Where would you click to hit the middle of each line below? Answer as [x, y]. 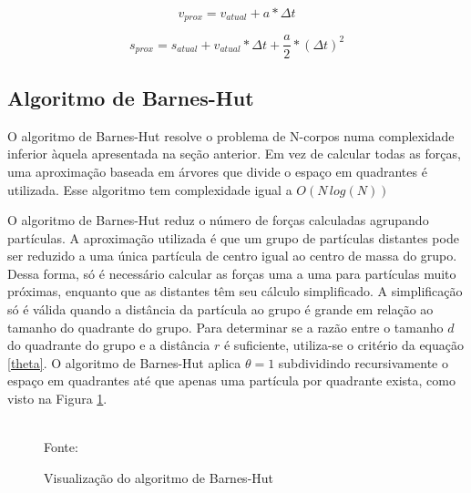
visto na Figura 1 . [57, 399]
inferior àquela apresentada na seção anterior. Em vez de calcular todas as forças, [234, 154]
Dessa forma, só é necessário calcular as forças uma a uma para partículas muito [232, 273]
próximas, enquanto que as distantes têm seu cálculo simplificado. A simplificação [235, 291]
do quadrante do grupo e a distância [109, 345]
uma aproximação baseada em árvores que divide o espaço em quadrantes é [217, 171]
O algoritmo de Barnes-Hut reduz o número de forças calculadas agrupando [218, 220]
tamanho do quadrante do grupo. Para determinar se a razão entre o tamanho [225, 327]
